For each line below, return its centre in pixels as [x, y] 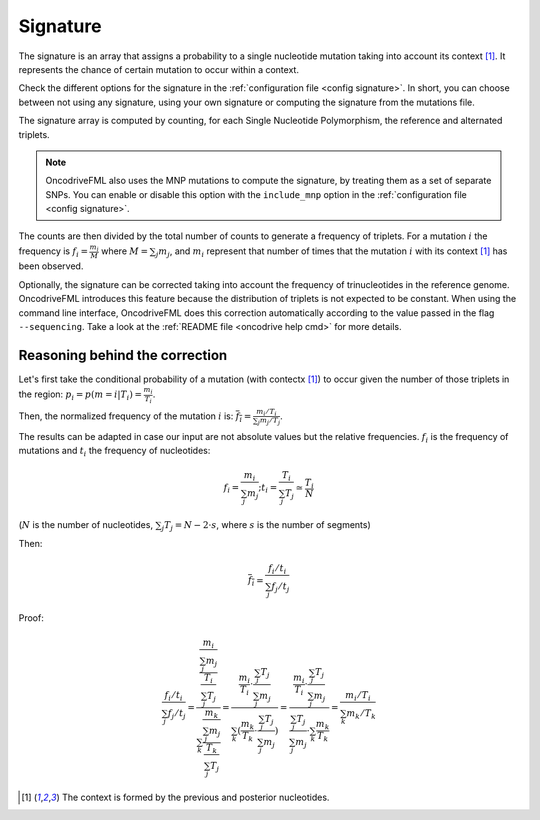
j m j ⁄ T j [269, 421]
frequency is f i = [53, 252]
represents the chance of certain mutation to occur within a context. [159, 69]
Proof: [31, 617]
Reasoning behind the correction [123, 355]
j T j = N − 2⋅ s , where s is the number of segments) [266, 526]
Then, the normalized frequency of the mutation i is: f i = [135, 417]
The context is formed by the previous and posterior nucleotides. [195, 797]
